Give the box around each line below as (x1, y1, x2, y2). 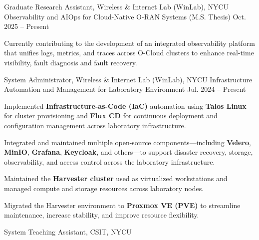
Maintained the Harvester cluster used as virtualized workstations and (4, 173, 228, 184)
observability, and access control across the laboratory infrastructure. (4, 156, 215, 167)
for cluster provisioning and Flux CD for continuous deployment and (4, 110, 218, 121)
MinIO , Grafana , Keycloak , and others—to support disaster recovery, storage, (4, 147, 253, 157)
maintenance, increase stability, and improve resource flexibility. (4, 210, 199, 220)
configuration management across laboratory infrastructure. (4, 120, 186, 130)
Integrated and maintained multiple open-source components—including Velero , (4, 137, 251, 147)
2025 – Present (4, 21, 49, 31)
